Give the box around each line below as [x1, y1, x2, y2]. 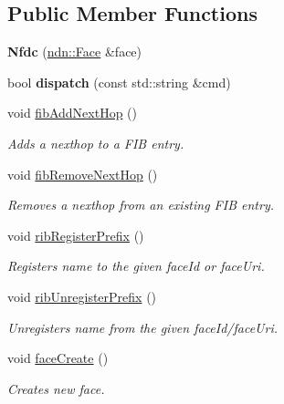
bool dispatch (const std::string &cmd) [7, 72, 231, 91]
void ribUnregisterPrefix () [7, 286, 157, 306]
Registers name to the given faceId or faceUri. [7, 256, 265, 275]
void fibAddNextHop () [7, 103, 137, 122]
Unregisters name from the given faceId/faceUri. [7, 317, 279, 337]
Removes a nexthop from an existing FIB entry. [7, 195, 274, 214]
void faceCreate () [7, 348, 109, 368]
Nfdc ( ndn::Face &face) [7, 42, 142, 61]
